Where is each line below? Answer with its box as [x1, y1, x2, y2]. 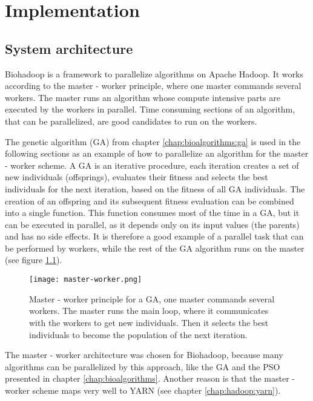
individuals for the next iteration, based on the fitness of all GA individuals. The [5, 182, 305, 195]
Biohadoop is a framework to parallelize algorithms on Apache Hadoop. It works [5, 67, 303, 80]
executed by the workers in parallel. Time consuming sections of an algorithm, [5, 103, 295, 116]
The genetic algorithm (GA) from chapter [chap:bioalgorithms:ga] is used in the [5, 135, 301, 148]
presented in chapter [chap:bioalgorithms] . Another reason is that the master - [5, 372, 295, 385]
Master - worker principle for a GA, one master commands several [29, 292, 275, 305]
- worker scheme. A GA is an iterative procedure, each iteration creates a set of [5, 158, 299, 171]
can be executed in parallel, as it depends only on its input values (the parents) [5, 218, 300, 230]
